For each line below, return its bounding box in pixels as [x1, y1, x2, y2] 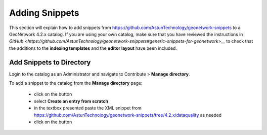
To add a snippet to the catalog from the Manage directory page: [9, 80, 143, 86]
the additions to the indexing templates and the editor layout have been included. [9, 45, 178, 51]
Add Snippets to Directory [9, 58, 91, 67]
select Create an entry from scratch [34, 98, 108, 104]
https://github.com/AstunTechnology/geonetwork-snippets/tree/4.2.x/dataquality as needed [34, 112, 222, 118]
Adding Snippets [9, 7, 79, 18]
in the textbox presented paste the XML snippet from [34, 105, 142, 111]
